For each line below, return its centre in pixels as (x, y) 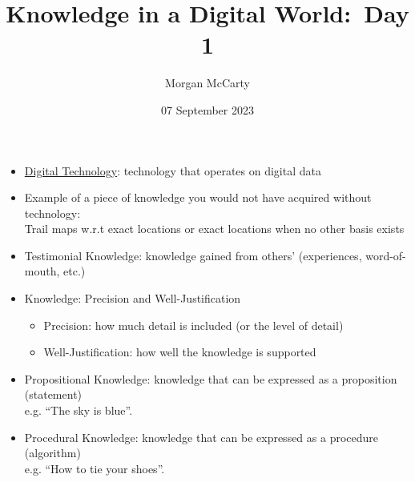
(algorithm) (52, 453)
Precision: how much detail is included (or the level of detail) (193, 325)
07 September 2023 (207, 109)
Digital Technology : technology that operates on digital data (173, 170)
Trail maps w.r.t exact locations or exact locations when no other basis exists (214, 229)
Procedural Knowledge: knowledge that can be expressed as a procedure (201, 437)
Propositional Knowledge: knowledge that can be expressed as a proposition (211, 378)
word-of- (386, 255)
